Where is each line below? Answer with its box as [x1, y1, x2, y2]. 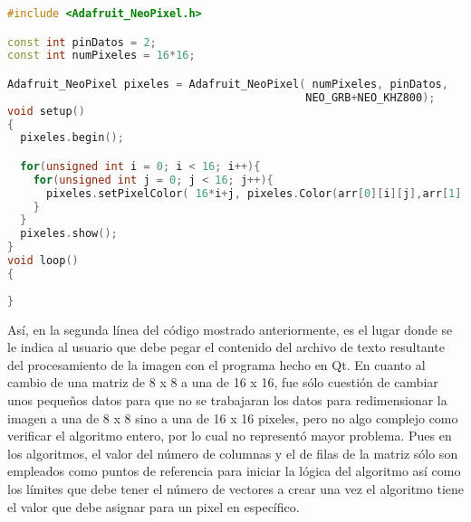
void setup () [7, 104, 85, 118]
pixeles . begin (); [20, 131, 124, 145]
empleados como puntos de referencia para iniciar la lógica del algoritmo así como [7, 461, 461, 480]
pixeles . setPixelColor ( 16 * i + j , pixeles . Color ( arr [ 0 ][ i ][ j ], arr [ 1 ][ [45, 186, 468, 200]
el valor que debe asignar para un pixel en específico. [7, 497, 300, 516]
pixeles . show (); [20, 227, 118, 241]
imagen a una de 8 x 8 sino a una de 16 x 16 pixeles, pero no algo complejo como [7, 408, 458, 427]
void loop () [7, 254, 79, 268]
